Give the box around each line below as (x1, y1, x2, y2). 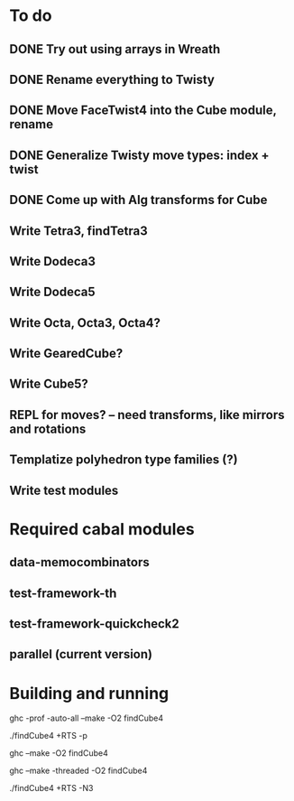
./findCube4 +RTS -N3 (9, 783, 94, 794)
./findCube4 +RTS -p (9, 731, 87, 741)
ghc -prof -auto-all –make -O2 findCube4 (9, 713, 164, 723)
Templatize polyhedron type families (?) (9, 452, 238, 468)
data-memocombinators (9, 554, 151, 570)
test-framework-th (9, 585, 117, 601)
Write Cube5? (9, 377, 88, 392)
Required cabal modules (9, 518, 196, 539)
